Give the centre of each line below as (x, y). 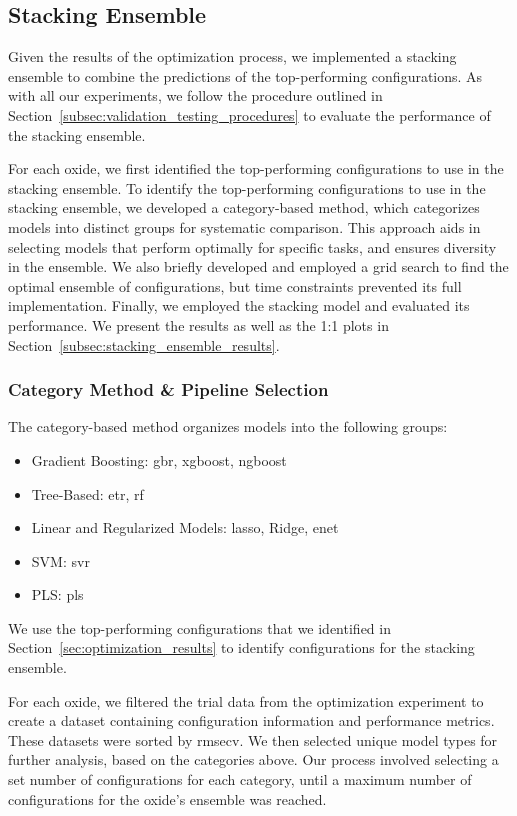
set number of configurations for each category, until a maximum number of (240, 779)
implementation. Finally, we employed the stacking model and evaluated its (239, 305)
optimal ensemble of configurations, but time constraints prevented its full (235, 285)
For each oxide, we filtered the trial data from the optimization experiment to (246, 700)
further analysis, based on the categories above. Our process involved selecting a (253, 759)
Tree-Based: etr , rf (87, 493)
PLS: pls (57, 594)
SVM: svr (60, 560)
